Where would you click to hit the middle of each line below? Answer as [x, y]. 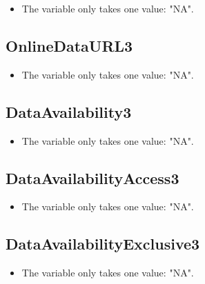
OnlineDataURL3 [69, 45]
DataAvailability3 [69, 111]
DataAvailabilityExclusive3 [103, 244]
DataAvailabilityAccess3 [92, 177]
